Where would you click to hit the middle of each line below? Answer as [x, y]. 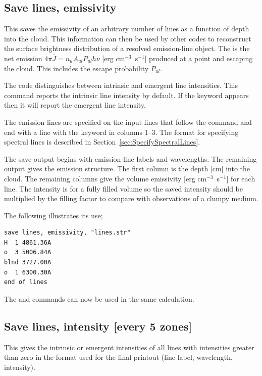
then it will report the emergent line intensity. [75, 105]
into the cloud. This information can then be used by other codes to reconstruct [128, 38]
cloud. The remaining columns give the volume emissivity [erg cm [106, 178]
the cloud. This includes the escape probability [76, 68]
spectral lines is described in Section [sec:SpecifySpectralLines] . [102, 142]
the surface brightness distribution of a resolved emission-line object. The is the [127, 48]
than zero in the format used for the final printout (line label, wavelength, [118, 357]
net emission [23, 58]
